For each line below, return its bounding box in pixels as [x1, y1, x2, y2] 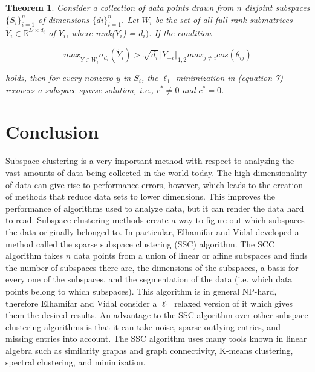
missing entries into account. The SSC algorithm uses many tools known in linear [5, 332, 307, 345]
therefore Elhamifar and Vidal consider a [5, 296, 157, 309]
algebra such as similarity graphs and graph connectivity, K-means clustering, [5, 344, 293, 356]
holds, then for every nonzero [5, 71, 114, 84]
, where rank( [66, 26, 115, 39]
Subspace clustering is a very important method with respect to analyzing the [5, 154, 294, 167]
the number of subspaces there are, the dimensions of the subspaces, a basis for [5, 261, 299, 273]
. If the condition [149, 26, 212, 39]
